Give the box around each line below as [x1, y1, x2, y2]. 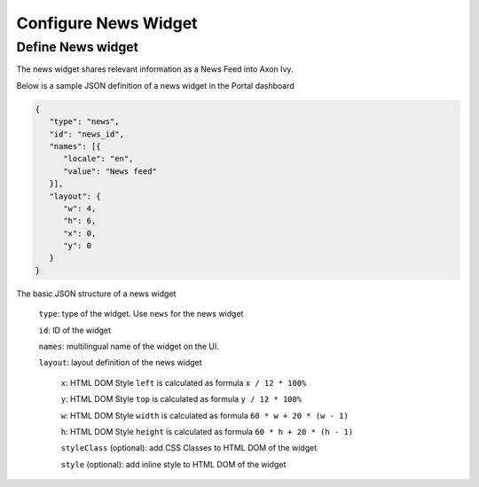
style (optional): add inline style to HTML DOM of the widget [60, 459, 287, 469]
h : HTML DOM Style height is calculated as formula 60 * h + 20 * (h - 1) [60, 426, 354, 436]
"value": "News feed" [63, 166, 157, 177]
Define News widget [16, 39, 139, 55]
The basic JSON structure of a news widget [16, 288, 177, 299]
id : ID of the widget [38, 325, 111, 335]
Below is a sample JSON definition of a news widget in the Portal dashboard [16, 80, 294, 90]
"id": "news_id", [49, 129, 124, 139]
